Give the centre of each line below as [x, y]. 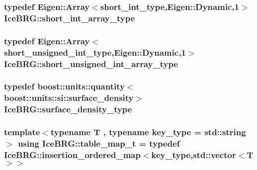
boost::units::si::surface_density [69, 98]
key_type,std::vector [194, 154]
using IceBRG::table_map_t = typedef [99, 143]
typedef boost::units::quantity [64, 86]
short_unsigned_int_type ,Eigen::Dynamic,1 [95, 52]
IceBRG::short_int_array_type [70, 18]
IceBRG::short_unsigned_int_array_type [91, 63]
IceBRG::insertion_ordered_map [72, 154]
